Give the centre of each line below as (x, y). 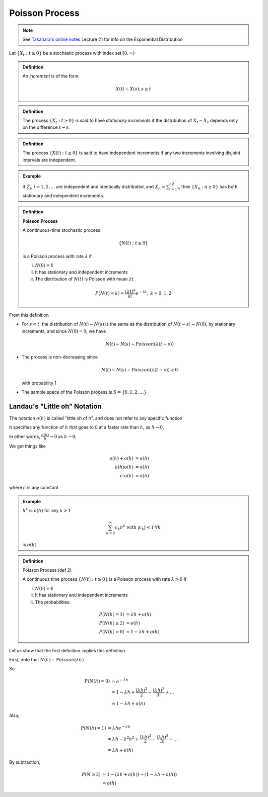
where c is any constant (34, 488)
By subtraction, (25, 762)
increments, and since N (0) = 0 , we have (64, 331)
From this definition (29, 315)
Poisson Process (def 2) (47, 570)
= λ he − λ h (119, 727)
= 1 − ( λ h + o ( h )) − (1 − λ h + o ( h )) (140, 775)
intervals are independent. (49, 160)
